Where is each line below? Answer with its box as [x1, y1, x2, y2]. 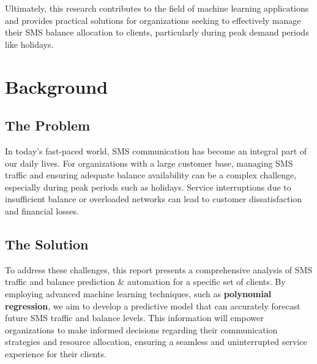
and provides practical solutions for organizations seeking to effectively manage [5, 13, 301, 26]
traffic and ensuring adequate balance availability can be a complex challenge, [5, 169, 297, 181]
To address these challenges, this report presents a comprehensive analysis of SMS [5, 263, 313, 276]
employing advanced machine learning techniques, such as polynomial [5, 287, 272, 300]
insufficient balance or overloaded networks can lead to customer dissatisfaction [5, 192, 302, 205]
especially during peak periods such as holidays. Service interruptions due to [5, 180, 291, 193]
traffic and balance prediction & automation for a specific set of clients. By [5, 275, 286, 288]
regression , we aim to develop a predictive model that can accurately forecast [5, 299, 300, 312]
